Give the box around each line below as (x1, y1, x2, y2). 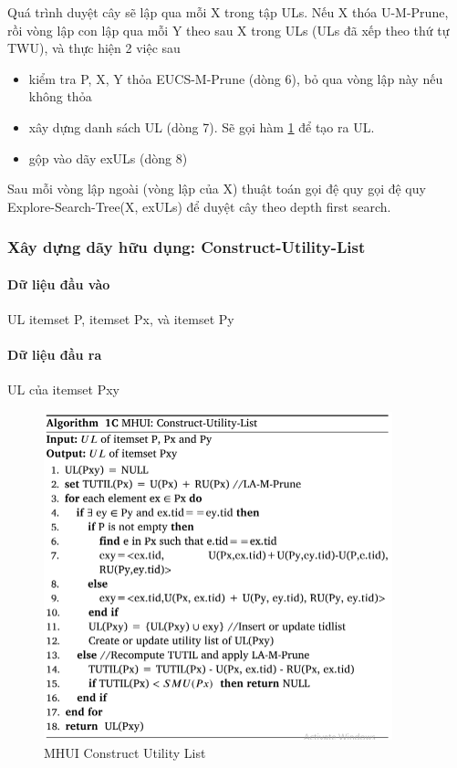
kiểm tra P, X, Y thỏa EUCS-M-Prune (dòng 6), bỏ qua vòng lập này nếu (28, 68, 443, 88)
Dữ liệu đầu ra (7, 345, 102, 364)
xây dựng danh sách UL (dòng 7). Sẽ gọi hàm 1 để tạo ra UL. (28, 117, 375, 136)
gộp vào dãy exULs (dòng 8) (28, 148, 188, 167)
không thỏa (28, 87, 92, 106)
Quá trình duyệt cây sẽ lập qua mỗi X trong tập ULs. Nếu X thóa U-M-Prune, (7, 3, 449, 21)
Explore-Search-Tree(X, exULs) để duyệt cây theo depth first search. (7, 196, 391, 216)
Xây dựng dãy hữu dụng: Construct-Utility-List (7, 236, 366, 258)
